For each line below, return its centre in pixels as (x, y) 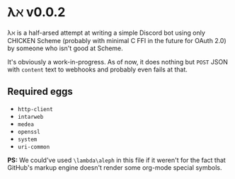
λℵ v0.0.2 (36, 12)
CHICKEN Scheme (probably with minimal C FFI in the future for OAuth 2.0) (117, 40)
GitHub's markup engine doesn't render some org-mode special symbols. (115, 167)
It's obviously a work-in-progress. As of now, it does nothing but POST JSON (117, 62)
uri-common (34, 147)
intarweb (30, 117)
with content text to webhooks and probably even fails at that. (97, 69)
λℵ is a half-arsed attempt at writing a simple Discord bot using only (106, 33)
